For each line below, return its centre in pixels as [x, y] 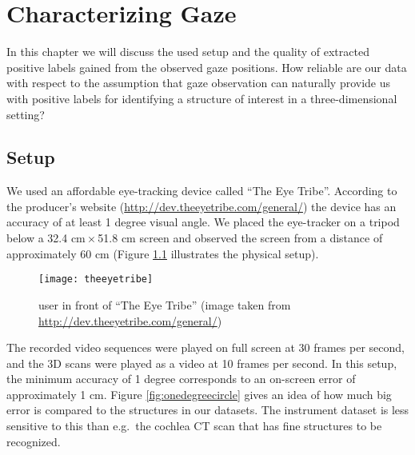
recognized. [34, 441]
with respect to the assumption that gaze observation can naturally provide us [199, 83]
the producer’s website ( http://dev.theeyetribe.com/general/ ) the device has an [202, 206]
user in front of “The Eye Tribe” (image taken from [165, 304]
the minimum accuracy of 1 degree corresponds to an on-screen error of [181, 379]
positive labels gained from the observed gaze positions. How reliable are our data [207, 67]
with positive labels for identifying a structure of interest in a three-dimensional [202, 98]
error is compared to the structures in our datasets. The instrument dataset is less [208, 410]
